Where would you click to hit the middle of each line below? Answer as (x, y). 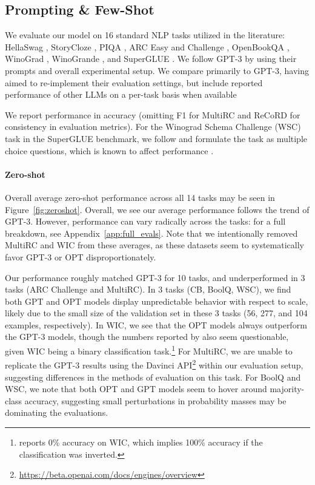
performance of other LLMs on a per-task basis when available (121, 94)
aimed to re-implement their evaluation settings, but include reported (134, 82)
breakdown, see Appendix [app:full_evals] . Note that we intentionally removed (151, 233)
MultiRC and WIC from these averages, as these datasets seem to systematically (154, 245)
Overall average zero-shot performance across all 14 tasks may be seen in (140, 197)
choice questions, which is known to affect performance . (109, 150)
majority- (287, 389)
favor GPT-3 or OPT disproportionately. (81, 256)
